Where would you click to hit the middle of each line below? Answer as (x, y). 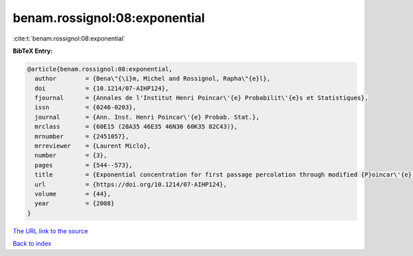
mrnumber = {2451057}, (82, 136)
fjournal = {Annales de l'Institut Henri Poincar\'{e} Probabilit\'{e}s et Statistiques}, (201, 98)
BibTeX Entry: (33, 51)
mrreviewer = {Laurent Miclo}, (93, 146)
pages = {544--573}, (84, 165)
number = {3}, (71, 155)
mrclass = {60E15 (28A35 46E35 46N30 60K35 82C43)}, (136, 127)
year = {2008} (75, 203)
